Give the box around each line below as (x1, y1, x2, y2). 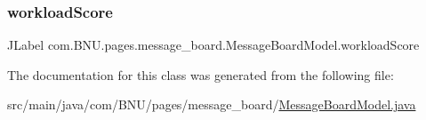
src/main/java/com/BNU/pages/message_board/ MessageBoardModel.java (7, 95, 416, 114)
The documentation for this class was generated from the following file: (7, 65, 394, 84)
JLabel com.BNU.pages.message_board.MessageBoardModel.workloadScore (7, 36, 420, 54)
